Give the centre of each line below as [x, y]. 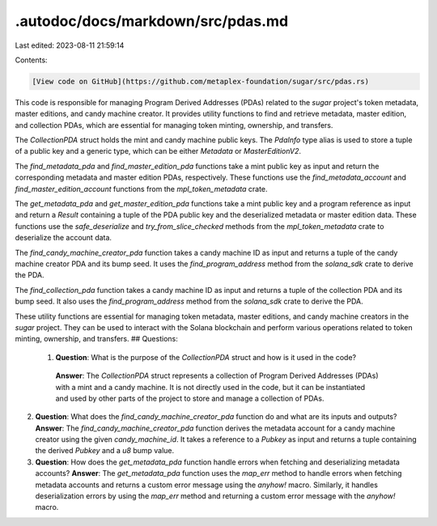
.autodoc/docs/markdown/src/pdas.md [152, 21]
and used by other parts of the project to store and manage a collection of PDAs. [190, 398]
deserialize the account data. [64, 238]
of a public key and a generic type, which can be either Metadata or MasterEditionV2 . [158, 151]
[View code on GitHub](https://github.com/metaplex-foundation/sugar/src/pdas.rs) [201, 81]
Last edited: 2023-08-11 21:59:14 [70, 45]
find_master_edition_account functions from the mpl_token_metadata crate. [141, 189]
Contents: [31, 60]
